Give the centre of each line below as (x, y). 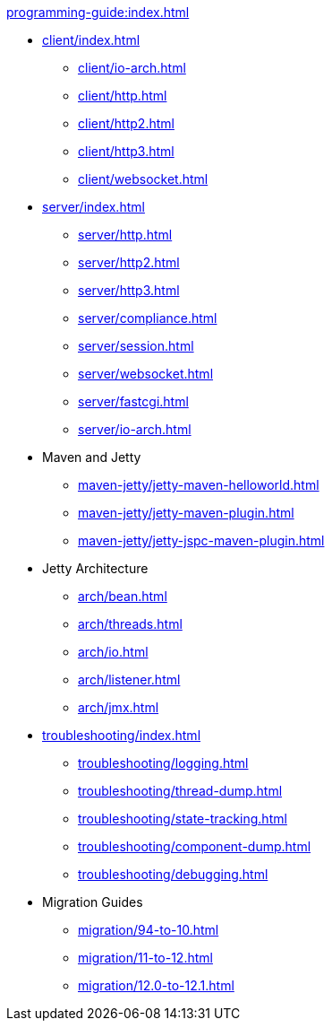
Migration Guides (93, 902)
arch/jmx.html (119, 707)
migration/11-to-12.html (145, 958)
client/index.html (91, 40)
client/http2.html (126, 123)
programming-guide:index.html (98, 12)
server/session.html (136, 346)
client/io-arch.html (132, 68)
